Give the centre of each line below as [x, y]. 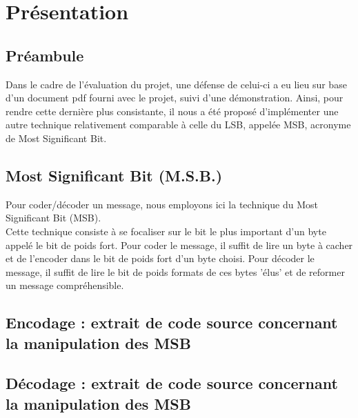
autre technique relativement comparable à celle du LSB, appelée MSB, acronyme [178, 125]
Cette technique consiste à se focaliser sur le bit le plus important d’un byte [166, 231]
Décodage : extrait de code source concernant [172, 383]
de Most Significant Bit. [56, 138]
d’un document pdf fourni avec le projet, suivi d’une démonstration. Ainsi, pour [175, 98]
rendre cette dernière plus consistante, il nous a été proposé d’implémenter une [172, 111]
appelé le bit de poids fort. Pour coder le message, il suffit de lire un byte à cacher [179, 245]
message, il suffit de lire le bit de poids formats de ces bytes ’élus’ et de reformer [175, 271]
